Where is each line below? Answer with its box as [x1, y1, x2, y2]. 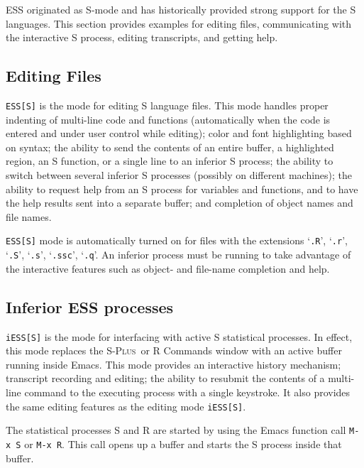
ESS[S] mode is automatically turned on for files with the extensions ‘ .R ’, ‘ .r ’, [6, 233, 348, 248]
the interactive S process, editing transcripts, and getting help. [6, 30, 278, 45]
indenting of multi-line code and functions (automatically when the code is [6, 111, 331, 126]
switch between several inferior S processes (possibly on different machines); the [6, 168, 353, 183]
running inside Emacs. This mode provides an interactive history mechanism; [6, 357, 341, 371]
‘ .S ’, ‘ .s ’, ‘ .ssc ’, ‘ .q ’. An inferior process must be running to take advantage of [6, 247, 351, 262]
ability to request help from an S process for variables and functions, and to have [6, 181, 358, 196]
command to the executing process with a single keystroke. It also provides [24, 384, 351, 399]
